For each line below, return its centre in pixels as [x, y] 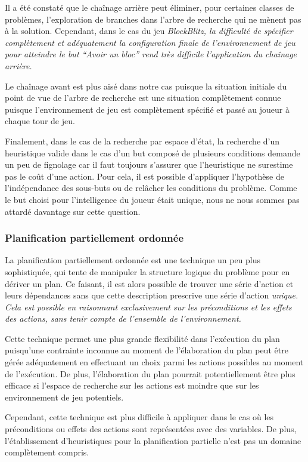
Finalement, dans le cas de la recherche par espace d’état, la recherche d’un [142, 141]
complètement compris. [47, 452]
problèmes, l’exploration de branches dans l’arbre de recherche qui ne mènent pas [153, 19]
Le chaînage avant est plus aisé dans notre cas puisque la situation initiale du [146, 86]
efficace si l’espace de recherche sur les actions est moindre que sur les [132, 385]
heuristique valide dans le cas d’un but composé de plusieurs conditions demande [153, 153]
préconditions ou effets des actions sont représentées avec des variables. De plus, [151, 429]
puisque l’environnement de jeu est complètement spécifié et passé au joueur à [147, 109]
